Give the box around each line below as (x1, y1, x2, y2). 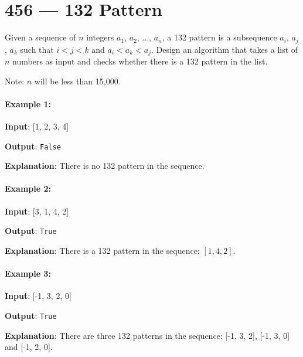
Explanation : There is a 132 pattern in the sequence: (5, 244, 200, 256)
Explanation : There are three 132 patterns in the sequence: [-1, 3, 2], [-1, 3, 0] (5, 329, 290, 341)
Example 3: (5, 267, 51, 280)
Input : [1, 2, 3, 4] (5, 120, 69, 132)
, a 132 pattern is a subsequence (162, 31, 277, 43)
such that (20, 43, 54, 55)
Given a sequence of (5, 31, 76, 43)
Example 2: (5, 182, 51, 195)
